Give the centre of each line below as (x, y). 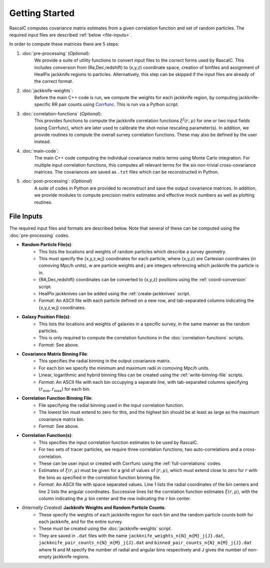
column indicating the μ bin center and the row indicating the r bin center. (115, 498)
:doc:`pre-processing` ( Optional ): (56, 53)
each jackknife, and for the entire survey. (81, 522)
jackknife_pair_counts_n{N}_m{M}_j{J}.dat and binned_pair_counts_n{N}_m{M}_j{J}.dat (145, 542)
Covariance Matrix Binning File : (55, 354)
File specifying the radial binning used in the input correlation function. (111, 405)
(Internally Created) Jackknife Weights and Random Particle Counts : (94, 507)
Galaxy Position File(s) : (46, 317)
